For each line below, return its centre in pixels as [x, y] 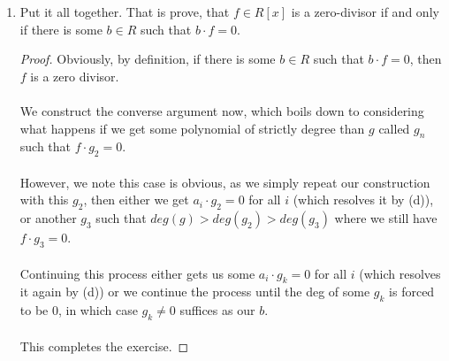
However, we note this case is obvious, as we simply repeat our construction [225, 182]
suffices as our [217, 310]
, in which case [98, 310]
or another [48, 218]
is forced [412, 292]
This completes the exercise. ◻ [104, 346]
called [394, 128]
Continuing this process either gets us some [137, 273]
